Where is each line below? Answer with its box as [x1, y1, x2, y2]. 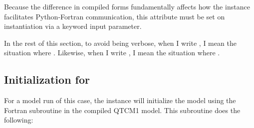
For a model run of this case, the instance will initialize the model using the [4, 95, 236, 106]
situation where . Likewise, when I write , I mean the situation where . [4, 47, 220, 58]
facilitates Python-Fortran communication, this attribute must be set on [4, 11, 225, 21]
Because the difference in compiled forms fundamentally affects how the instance [4, 1, 250, 11]
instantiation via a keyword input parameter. [4, 21, 142, 31]
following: [4, 115, 33, 125]
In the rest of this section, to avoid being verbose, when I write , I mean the [4, 37, 237, 48]
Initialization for [4, 72, 90, 87]
